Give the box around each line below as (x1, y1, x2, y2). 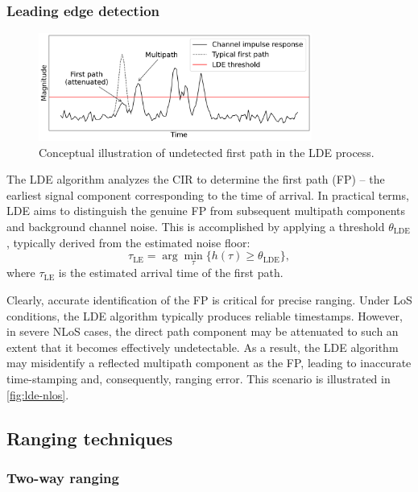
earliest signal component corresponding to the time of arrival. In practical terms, (6, 186, 409, 203)
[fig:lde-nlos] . (6, 386, 69, 403)
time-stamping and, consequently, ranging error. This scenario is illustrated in (6, 370, 391, 387)
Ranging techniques (6, 425, 173, 450)
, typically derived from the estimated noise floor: (6, 234, 250, 250)
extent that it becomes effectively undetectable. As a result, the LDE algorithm (6, 338, 399, 355)
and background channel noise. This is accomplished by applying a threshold (6, 218, 385, 234)
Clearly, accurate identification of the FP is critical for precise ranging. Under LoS (6, 291, 412, 308)
